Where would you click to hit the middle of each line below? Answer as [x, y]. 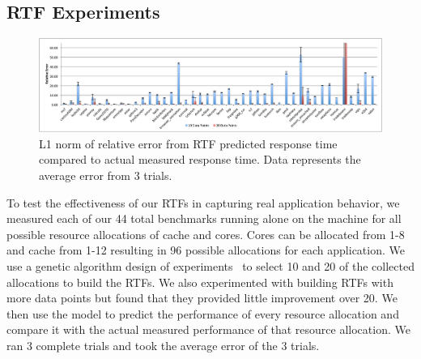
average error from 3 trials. [106, 175]
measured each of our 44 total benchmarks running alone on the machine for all [204, 218]
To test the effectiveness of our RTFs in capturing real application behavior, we [203, 202]
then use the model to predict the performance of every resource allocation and [203, 313]
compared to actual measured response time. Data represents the [200, 159]
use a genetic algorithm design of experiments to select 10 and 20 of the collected [210, 266]
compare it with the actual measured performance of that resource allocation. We [208, 329]
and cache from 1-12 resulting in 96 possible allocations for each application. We [206, 250]
